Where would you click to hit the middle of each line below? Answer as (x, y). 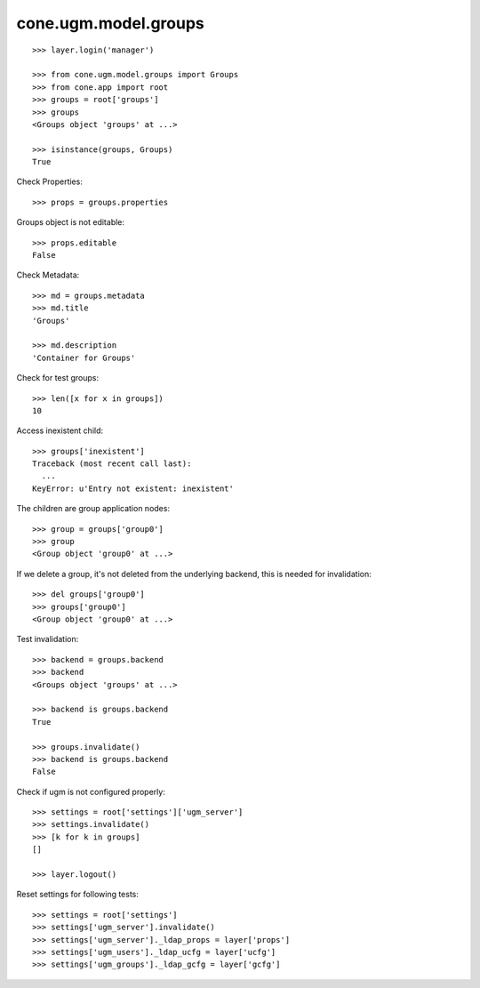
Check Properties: (50, 181)
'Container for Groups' (84, 357)
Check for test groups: (58, 378)
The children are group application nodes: (93, 509)
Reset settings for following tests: (78, 895)
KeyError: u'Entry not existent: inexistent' (133, 488)
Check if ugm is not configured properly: (91, 791)
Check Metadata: (48, 275)
